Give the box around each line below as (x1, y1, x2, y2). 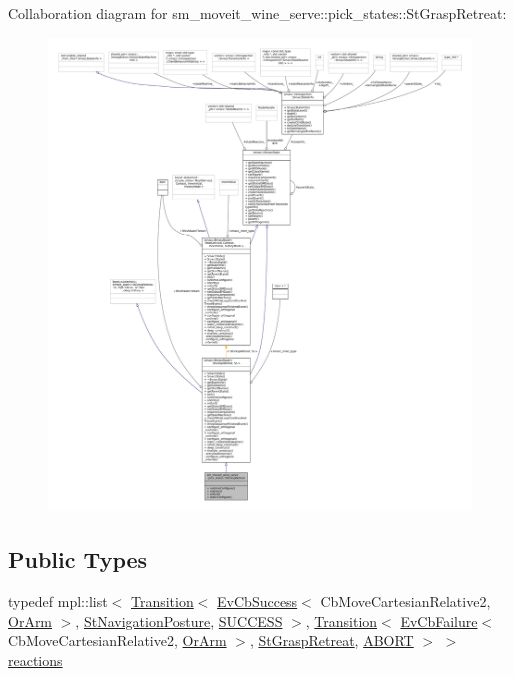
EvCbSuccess (217, 590, 298, 611)
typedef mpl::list (8, 590, 108, 611)
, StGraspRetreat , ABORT (249, 630, 414, 651)
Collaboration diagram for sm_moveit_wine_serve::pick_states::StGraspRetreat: (8, 3, 507, 23)
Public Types (8, 544, 148, 575)
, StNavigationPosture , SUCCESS (75, 610, 283, 631)
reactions (8, 649, 63, 670)
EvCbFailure (400, 610, 478, 631)
